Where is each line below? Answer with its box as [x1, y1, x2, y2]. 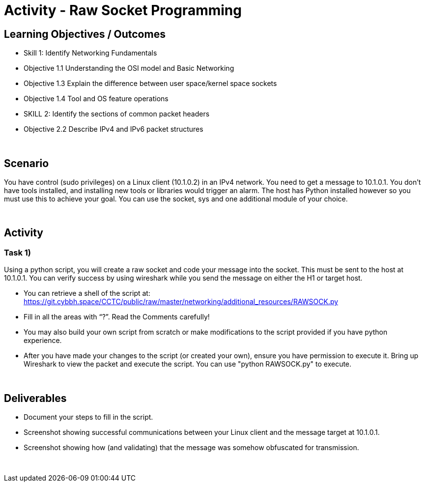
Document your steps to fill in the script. [24, 413, 153, 422]
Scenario [4, 157, 49, 170]
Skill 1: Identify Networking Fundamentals [24, 49, 157, 57]
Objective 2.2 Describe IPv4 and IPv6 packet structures [24, 125, 203, 134]
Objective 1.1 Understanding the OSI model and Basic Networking [24, 64, 234, 73]
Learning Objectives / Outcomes [4, 28, 166, 40]
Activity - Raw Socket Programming [4, 2, 242, 19]
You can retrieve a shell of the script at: [24, 289, 150, 298]
